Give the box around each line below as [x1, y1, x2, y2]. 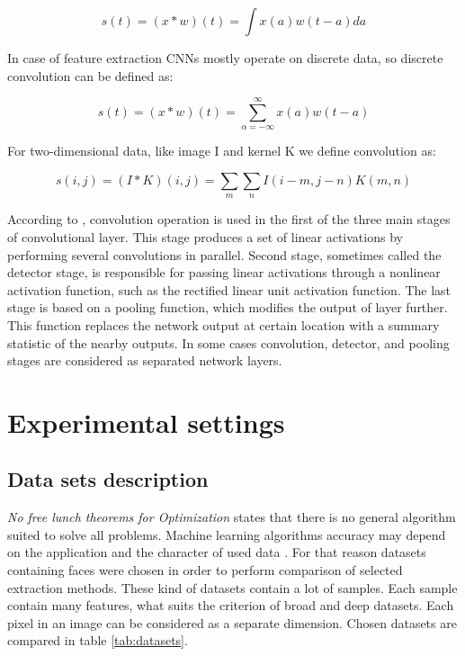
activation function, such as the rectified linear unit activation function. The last [7, 280, 452, 299]
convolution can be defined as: [7, 66, 174, 85]
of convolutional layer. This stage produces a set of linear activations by [7, 227, 403, 246]
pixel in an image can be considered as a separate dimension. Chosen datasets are [7, 613, 457, 632]
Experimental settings [7, 403, 285, 440]
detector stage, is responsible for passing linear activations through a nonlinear [7, 263, 441, 282]
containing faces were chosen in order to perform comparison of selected [7, 561, 403, 580]
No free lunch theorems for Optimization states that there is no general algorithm [7, 508, 456, 526]
